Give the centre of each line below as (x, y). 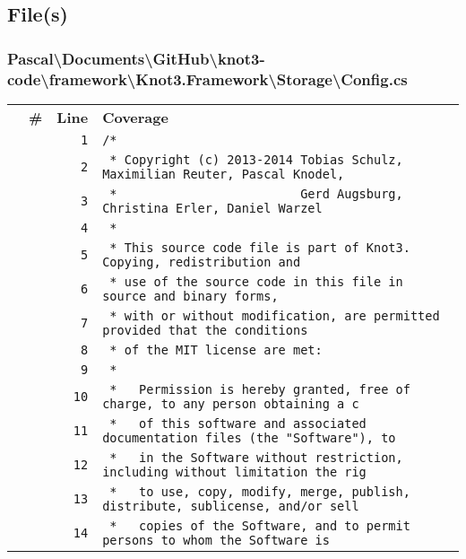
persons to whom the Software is (216, 540)
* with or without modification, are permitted (275, 315)
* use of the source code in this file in (256, 281)
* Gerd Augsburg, (256, 193)
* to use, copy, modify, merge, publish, (260, 491)
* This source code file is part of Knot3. (260, 247)
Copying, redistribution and (202, 262)
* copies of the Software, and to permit (260, 525)
